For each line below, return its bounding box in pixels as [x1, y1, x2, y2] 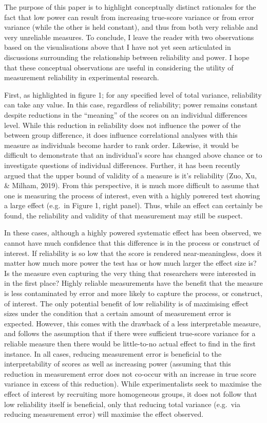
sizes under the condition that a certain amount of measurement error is [4, 308, 231, 319]
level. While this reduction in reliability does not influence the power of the [4, 119, 241, 130]
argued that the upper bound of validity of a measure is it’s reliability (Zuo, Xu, [4, 170, 257, 180]
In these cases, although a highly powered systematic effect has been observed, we [4, 227, 262, 238]
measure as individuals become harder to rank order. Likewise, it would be [4, 139, 239, 150]
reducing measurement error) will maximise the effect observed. [4, 409, 204, 419]
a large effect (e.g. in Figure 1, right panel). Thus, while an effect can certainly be [4, 200, 263, 211]
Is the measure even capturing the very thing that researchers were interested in [4, 267, 256, 278]
